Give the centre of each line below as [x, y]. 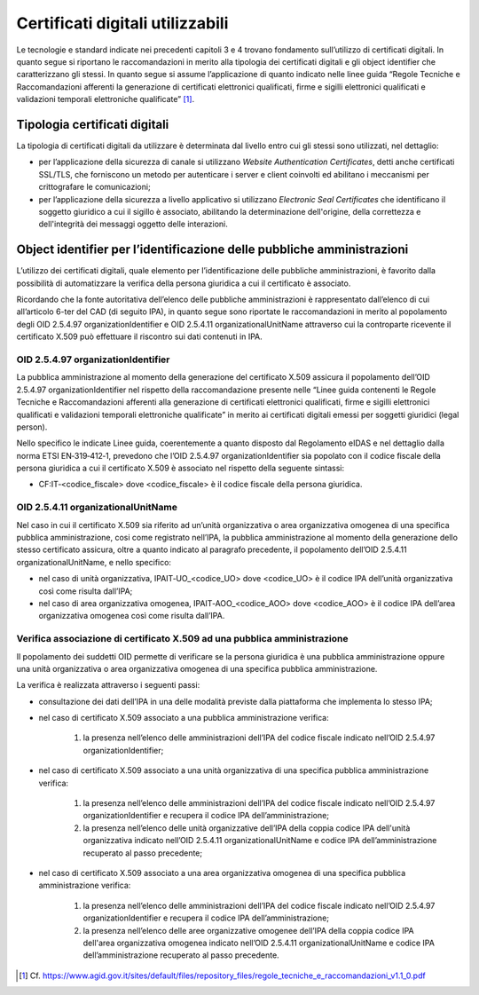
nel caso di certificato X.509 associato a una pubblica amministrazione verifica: [184, 718]
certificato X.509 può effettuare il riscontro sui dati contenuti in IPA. [140, 336]
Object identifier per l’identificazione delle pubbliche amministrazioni [212, 250]
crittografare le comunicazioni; [94, 187]
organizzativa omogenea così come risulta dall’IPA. [132, 616]
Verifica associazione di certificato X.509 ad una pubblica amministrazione [182, 639]
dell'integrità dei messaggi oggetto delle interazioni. [133, 224]
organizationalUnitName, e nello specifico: [94, 562]
